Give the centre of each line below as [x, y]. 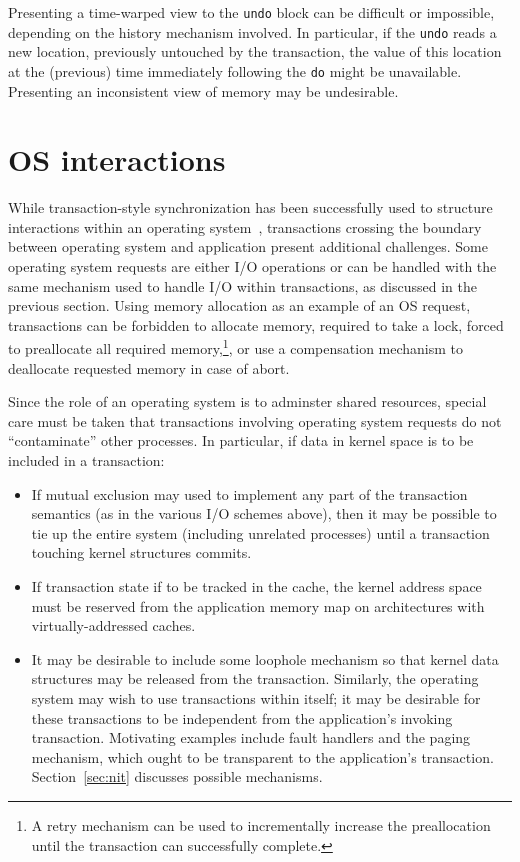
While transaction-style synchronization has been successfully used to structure [250, 207]
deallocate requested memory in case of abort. [149, 367]
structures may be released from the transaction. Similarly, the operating [255, 678]
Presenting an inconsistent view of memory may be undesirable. [203, 90]
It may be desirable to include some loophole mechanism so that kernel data [265, 658]
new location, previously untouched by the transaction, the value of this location [255, 51]
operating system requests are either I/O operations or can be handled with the [252, 266]
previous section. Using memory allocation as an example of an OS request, [239, 305]
